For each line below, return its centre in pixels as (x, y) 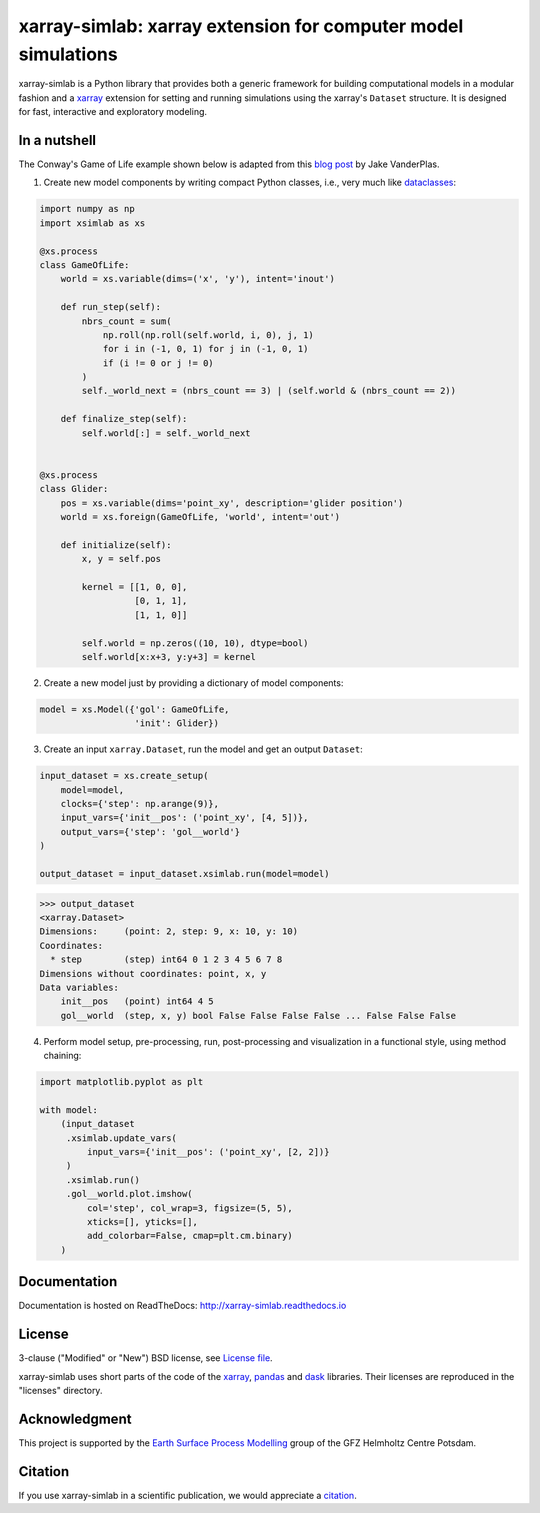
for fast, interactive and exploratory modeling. (113, 112)
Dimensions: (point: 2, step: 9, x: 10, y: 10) (169, 931)
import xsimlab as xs (92, 223)
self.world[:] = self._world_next (166, 433)
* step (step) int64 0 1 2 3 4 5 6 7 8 (166, 959)
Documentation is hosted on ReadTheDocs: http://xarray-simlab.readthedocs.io (182, 1306)
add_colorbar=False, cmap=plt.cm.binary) (190, 1236)
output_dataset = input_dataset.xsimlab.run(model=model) (184, 873)
